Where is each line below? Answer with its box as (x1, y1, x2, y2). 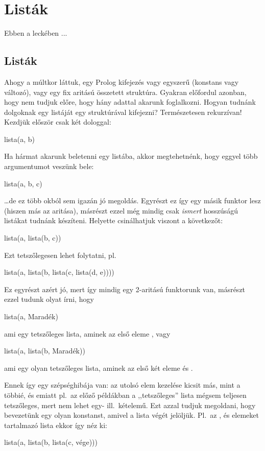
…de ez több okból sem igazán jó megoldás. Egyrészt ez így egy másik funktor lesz (4, 195, 261, 206)
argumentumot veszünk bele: (4, 161, 94, 172)
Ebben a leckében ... (4, 28, 67, 38)
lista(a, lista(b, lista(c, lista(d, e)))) (4, 267, 114, 277)
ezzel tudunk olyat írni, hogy (4, 294, 94, 304)
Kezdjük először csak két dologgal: (4, 116, 111, 127)
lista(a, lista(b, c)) (4, 232, 61, 243)
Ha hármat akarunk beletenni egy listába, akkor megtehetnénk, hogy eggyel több (4, 151, 258, 161)
